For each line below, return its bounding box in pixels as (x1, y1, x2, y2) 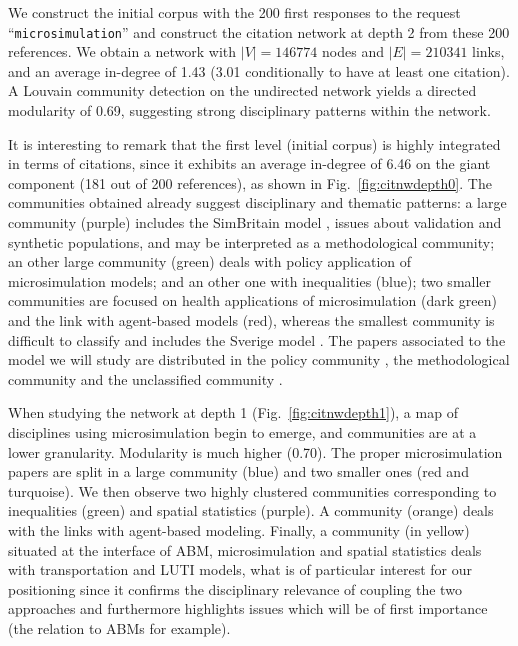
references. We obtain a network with (8, 41, 237, 62)
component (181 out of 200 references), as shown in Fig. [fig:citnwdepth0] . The (8, 172, 492, 193)
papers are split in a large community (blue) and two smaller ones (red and (8, 461, 469, 482)
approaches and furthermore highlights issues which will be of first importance (8, 598, 488, 619)
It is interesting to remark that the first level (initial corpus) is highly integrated (8, 133, 501, 154)
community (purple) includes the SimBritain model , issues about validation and (8, 212, 502, 232)
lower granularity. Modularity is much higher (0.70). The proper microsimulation (8, 441, 503, 462)
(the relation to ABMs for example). (8, 617, 231, 638)
